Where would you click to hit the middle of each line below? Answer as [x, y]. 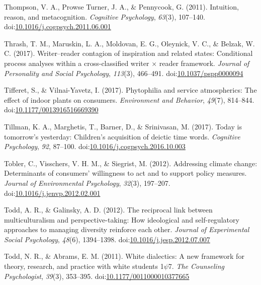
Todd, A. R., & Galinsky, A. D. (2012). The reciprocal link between [108, 210]
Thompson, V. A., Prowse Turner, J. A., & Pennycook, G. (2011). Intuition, [121, 7]
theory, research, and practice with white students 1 [84, 266]
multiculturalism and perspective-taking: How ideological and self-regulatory [122, 219]
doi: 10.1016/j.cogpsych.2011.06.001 [58, 26]
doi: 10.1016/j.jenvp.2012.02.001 [52, 193]
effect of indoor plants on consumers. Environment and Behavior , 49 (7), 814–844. [129, 99]
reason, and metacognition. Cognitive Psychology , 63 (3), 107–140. [105, 16]
